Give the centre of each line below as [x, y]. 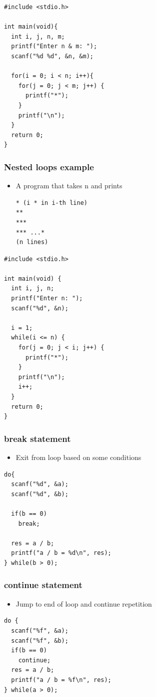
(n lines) [32, 242]
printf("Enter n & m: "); [54, 46]
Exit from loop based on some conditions [78, 457]
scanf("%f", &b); [40, 641]
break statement [37, 438]
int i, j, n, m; [38, 36]
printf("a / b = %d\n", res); [61, 553]
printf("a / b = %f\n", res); [61, 680]
